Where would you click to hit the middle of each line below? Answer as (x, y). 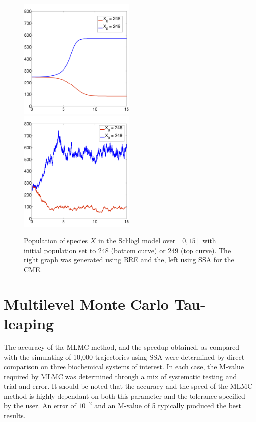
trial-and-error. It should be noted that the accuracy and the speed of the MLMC (128, 386)
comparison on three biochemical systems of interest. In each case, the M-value (124, 367)
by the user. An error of (40, 405)
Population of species (56, 240)
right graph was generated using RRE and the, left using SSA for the (129, 260)
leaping (29, 323)
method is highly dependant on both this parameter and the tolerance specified (125, 395)
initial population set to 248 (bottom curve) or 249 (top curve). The (128, 250)
